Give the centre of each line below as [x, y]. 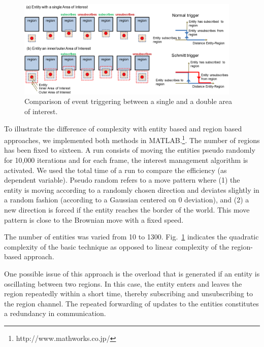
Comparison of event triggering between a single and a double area [128, 101]
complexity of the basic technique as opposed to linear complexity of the [117, 246]
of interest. [41, 111]
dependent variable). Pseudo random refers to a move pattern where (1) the [122, 180]
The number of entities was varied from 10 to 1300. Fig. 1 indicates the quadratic [131, 237]
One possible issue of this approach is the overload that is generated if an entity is [132, 273]
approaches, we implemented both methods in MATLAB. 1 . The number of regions [132, 139]
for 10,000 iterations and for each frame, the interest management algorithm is [126, 160]
